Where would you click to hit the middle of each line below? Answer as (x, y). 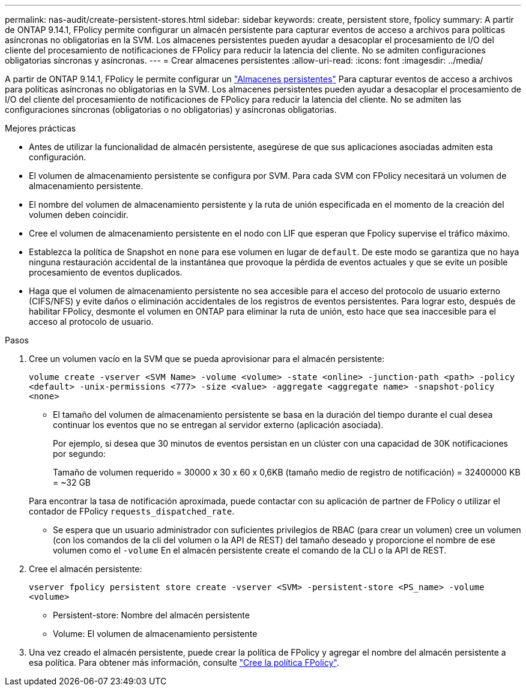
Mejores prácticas (41, 128)
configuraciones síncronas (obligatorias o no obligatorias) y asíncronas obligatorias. (171, 110)
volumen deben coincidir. (79, 215)
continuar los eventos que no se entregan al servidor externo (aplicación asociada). (218, 425)
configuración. (58, 157)
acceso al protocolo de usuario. (91, 321)
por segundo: (79, 454)
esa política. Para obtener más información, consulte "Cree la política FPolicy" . (184, 662)
